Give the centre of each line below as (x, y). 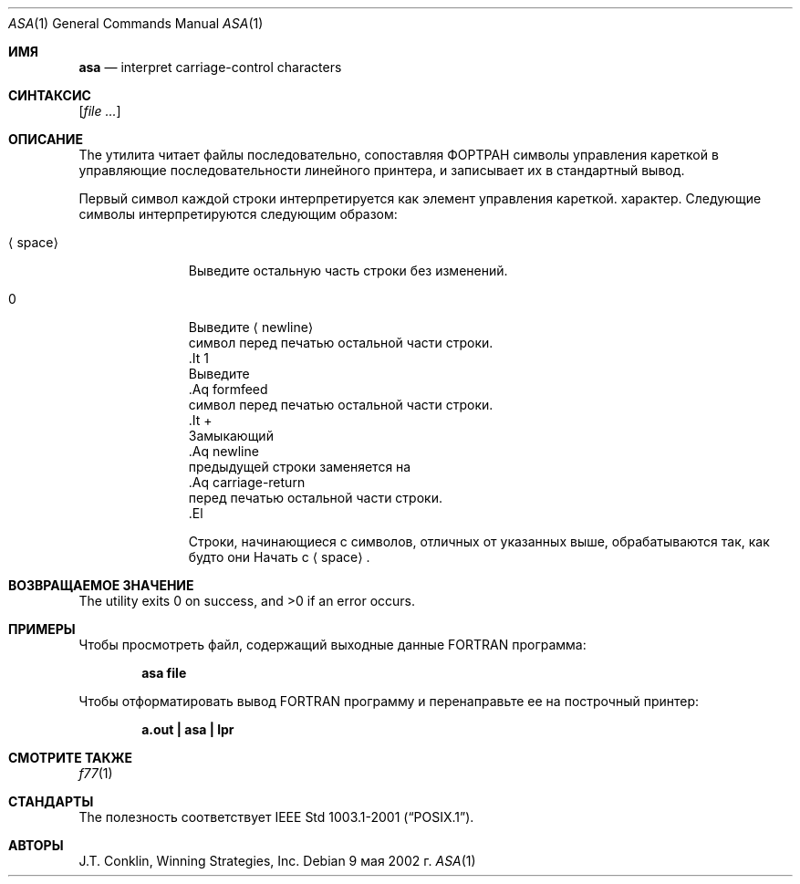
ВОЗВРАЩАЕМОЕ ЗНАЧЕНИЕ (101, 585)
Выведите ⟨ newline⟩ (251, 327)
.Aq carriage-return (247, 482)
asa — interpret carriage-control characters (210, 67)
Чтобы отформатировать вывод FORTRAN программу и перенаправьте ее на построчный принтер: (389, 701)
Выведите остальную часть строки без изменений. (348, 270)
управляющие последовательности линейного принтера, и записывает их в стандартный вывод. (382, 170)
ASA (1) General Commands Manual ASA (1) (136, 23)
